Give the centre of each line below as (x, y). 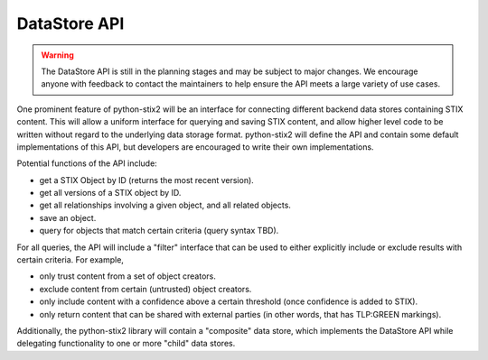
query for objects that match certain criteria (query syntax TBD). (159, 231)
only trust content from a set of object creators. (127, 276)
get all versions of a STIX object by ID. (110, 193)
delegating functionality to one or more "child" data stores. (126, 344)
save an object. (68, 217)
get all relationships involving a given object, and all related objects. (165, 205)
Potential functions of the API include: (87, 163)
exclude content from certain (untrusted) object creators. (145, 289)
